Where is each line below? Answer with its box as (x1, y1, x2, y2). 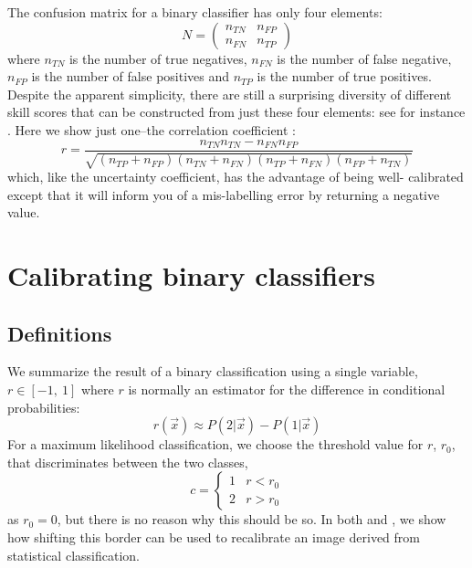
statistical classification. (7, 545, 140, 564)
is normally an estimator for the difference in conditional (128, 379, 446, 398)
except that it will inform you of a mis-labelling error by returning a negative (7, 184, 440, 204)
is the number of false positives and (31, 67, 230, 86)
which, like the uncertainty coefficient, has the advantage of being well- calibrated (7, 167, 464, 186)
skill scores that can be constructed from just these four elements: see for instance (7, 102, 466, 121)
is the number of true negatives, (68, 48, 247, 68)
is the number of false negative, (277, 48, 452, 68)
